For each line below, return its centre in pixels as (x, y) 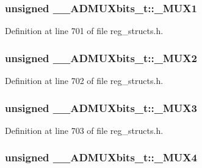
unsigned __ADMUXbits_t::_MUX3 (101, 107)
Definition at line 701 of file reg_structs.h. (84, 31)
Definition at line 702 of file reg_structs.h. (84, 81)
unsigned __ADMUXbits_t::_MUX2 (101, 58)
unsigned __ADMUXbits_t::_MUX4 (101, 157)
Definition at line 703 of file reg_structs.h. (84, 130)
